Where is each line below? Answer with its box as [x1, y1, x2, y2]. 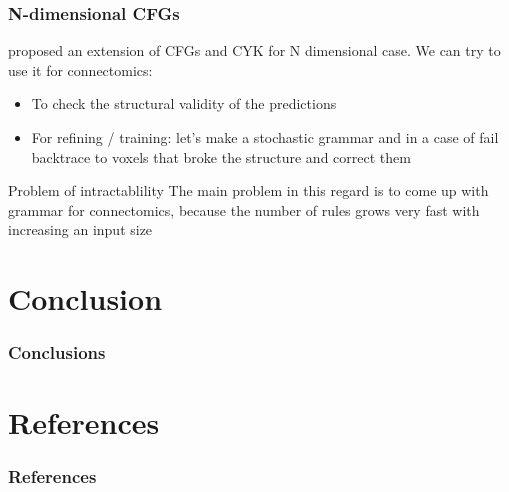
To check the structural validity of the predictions [31, 93, 337, 114]
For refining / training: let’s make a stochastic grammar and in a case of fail [31, 127, 499, 147]
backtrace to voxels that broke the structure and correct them [31, 146, 411, 167]
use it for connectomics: [8, 59, 153, 80]
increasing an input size [8, 219, 153, 240]
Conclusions [8, 340, 106, 365]
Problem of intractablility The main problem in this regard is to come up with [8, 180, 489, 201]
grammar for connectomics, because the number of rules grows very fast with [8, 199, 480, 220]
